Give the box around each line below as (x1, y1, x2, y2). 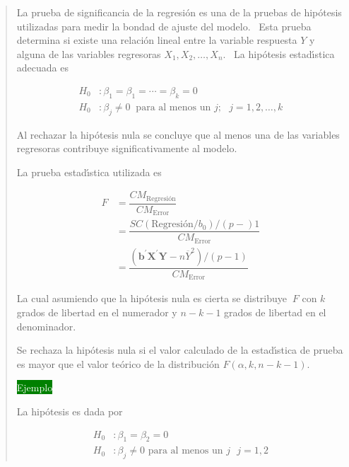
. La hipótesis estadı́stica (223, 46, 335, 61)
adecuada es (16, 60, 69, 75)
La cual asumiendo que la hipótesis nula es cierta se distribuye (16, 291, 288, 306)
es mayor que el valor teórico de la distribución (16, 356, 220, 371)
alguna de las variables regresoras (16, 46, 161, 61)
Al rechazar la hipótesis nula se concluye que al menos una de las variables (16, 127, 340, 142)
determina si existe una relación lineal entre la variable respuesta (16, 33, 297, 47)
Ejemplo (16, 380, 53, 395)
